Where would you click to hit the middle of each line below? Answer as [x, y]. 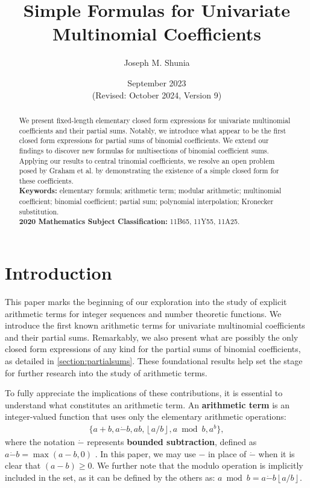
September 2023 [157, 82]
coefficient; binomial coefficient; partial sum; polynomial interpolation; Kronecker [146, 201]
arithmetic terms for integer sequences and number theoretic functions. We [143, 313]
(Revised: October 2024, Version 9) [157, 95]
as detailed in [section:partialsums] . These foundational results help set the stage [154, 361]
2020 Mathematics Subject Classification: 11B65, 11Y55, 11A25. [129, 222]
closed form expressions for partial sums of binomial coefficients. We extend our [144, 140]
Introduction [59, 273]
